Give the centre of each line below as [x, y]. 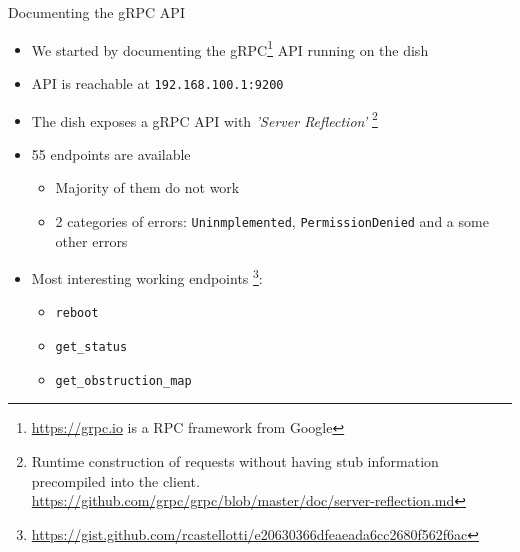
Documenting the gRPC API [96, 12]
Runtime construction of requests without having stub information [235, 461]
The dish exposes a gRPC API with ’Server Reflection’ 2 [204, 119]
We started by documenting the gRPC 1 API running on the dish [230, 48]
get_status [91, 347]
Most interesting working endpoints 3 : [147, 276]
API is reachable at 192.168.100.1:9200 [157, 82]
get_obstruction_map [123, 380]
